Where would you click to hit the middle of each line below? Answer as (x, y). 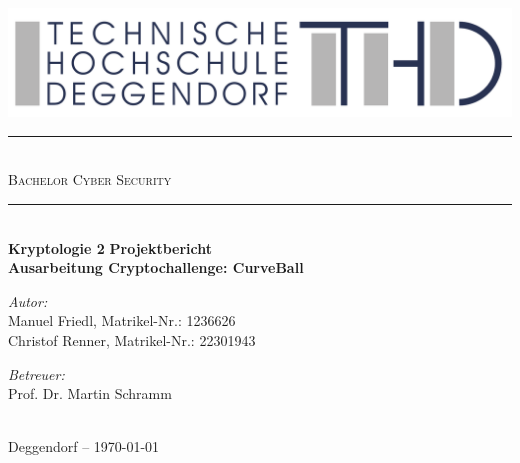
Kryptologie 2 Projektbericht (110, 247)
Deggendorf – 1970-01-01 (84, 446)
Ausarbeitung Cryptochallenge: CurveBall (156, 267)
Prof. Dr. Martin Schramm (90, 393)
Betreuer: (36, 373)
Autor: (28, 300)
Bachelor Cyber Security (90, 179)
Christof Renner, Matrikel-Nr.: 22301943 (132, 340)
